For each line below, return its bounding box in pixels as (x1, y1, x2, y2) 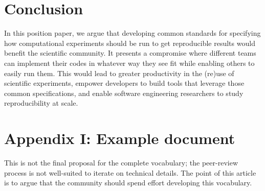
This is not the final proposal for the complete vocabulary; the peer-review (4, 157, 238, 168)
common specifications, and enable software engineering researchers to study (4, 87, 244, 98)
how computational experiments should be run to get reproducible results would (4, 37, 255, 48)
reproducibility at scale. (4, 98, 78, 108)
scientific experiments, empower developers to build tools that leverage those (4, 78, 245, 88)
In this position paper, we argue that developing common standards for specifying (4, 28, 261, 38)
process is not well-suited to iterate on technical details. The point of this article (4, 167, 256, 178)
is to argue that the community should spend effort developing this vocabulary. (4, 177, 252, 188)
